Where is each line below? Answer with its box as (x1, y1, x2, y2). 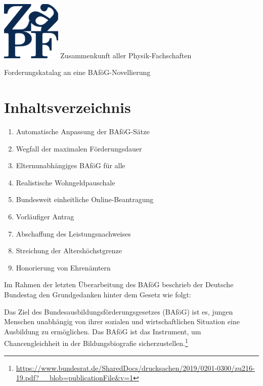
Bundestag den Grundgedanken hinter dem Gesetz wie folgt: (4, 289, 191, 299)
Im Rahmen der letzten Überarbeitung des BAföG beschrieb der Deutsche (4, 279, 234, 290)
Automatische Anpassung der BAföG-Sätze (16, 126, 150, 136)
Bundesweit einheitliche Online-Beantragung (16, 194, 154, 205)
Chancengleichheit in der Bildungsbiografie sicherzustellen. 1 (4, 336, 188, 348)
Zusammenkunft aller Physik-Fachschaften (60, 50, 192, 60)
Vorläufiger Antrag (16, 211, 74, 221)
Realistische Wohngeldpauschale (16, 177, 115, 187)
